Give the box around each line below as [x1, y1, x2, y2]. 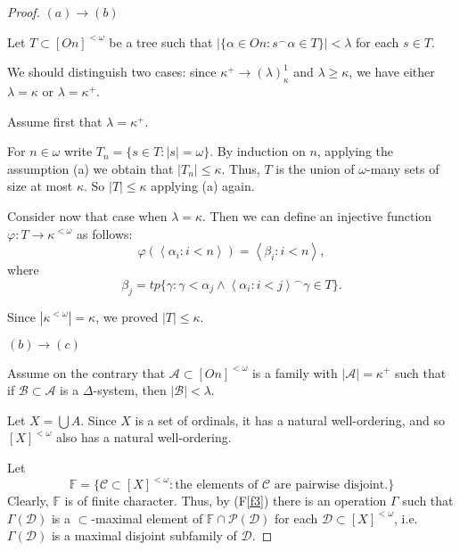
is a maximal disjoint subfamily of [51, 526, 237, 545]
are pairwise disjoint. [274, 479, 389, 491]
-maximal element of [91, 508, 203, 527]
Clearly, [7, 491, 49, 509]
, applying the [316, 142, 394, 160]
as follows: [77, 224, 133, 243]
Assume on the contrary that [7, 363, 166, 382]
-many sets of [366, 159, 439, 177]
